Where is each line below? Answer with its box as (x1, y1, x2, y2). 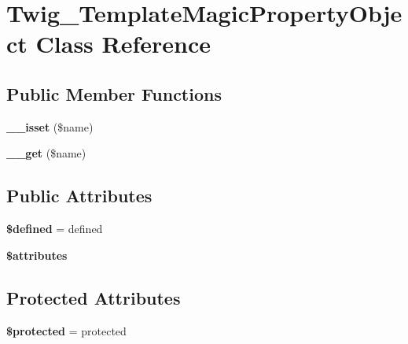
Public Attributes (6, 183, 153, 208)
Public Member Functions (6, 81, 222, 105)
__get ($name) (6, 145, 86, 161)
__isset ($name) (6, 118, 94, 135)
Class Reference (35, 28, 211, 60)
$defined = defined (6, 220, 103, 237)
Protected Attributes (6, 285, 181, 309)
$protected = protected (6, 322, 127, 338)
